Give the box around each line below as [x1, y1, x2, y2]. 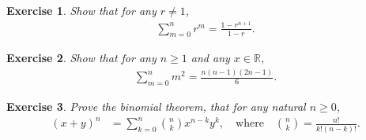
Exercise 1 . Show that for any [6, 2, 157, 18]
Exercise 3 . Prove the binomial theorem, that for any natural [6, 98, 306, 115]
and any [191, 50, 230, 66]
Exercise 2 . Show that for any [6, 50, 157, 66]
